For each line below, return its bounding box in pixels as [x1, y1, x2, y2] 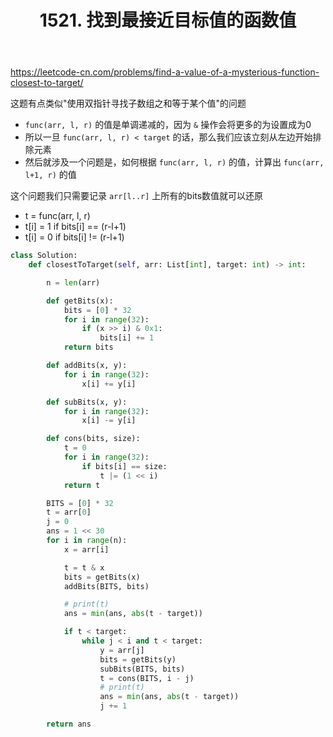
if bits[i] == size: [81, 461, 168, 471]
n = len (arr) [46, 277, 101, 288]
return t [63, 480, 101, 490]
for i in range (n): [46, 536, 128, 546]
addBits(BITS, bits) [63, 581, 150, 591]
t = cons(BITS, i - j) [99, 673, 195, 683]
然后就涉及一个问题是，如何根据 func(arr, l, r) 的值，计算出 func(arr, [24, 156, 325, 168]
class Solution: [10, 251, 78, 261]
